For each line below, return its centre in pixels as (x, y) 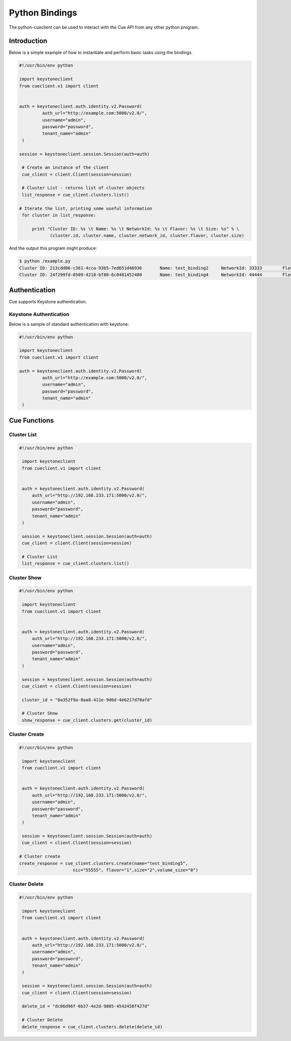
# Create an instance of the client (65, 168)
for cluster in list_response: (59, 215)
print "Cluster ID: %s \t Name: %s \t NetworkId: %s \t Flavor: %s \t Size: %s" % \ (136, 229)
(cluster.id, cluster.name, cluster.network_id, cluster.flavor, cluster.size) (147, 236)
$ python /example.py (45, 261)
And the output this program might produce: (53, 248)
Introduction (28, 41)
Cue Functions (32, 420)
